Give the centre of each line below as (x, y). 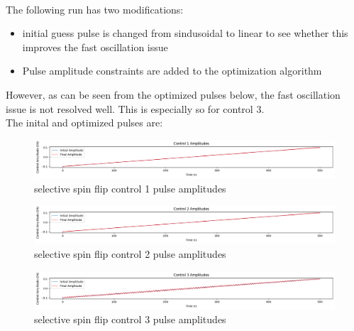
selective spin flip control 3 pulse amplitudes (130, 319)
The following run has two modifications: (95, 9)
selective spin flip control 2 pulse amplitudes (130, 254)
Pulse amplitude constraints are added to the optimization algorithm (172, 71)
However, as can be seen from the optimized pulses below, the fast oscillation (173, 94)
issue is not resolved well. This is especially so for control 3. (135, 108)
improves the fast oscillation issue (95, 47)
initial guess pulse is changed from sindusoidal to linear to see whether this (185, 33)
